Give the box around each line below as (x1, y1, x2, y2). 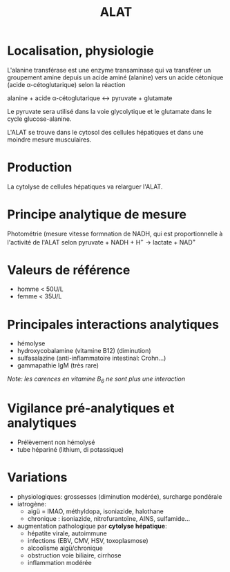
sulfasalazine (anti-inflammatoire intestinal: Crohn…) (17, 354, 166, 363)
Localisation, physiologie (7, 43, 154, 59)
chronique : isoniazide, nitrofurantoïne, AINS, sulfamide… (27, 515, 191, 523)
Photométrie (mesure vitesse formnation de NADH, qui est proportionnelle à (7, 229, 223, 238)
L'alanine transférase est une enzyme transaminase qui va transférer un (7, 66, 211, 74)
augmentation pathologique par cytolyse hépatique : (17, 522, 167, 531)
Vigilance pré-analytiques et (7, 401, 175, 417)
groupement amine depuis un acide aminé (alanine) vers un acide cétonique (7, 73, 224, 82)
